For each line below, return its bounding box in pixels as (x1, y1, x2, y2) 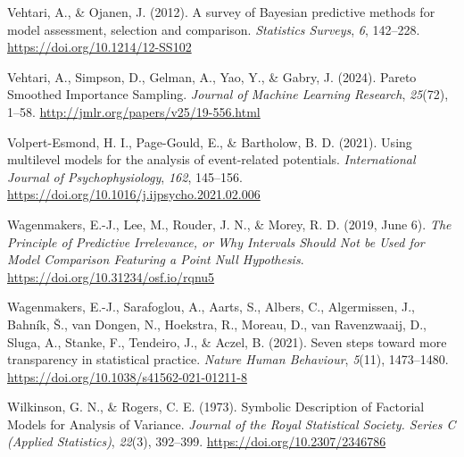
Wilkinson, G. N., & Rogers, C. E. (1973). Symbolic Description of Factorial (7, 397, 425, 416)
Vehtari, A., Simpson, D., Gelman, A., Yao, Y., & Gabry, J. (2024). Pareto (7, 67, 417, 86)
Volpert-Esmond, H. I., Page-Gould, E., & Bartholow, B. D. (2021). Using (7, 132, 412, 151)
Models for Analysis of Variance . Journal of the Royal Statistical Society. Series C (7, 414, 456, 433)
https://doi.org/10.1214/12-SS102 (7, 37, 192, 56)
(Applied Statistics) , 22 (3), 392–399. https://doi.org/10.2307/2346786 (7, 432, 386, 451)
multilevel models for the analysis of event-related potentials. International (7, 150, 416, 169)
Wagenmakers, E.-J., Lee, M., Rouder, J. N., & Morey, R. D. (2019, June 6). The (7, 214, 452, 233)
